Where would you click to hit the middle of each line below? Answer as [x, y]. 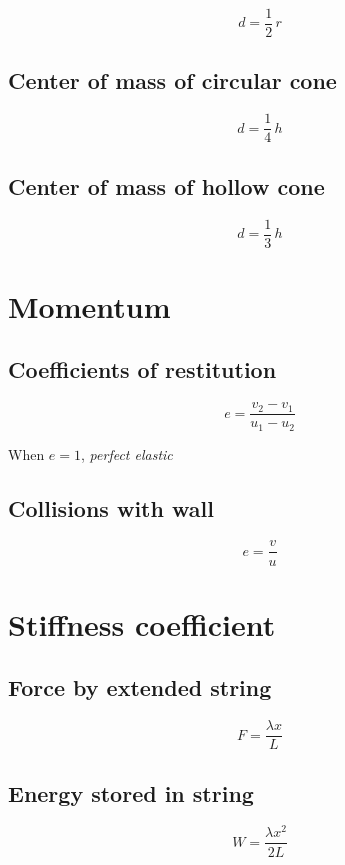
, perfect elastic [127, 453]
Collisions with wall [111, 507]
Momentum [89, 305]
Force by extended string [140, 687]
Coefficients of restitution [142, 369]
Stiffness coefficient [142, 623]
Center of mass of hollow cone [166, 185]
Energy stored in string [131, 792]
